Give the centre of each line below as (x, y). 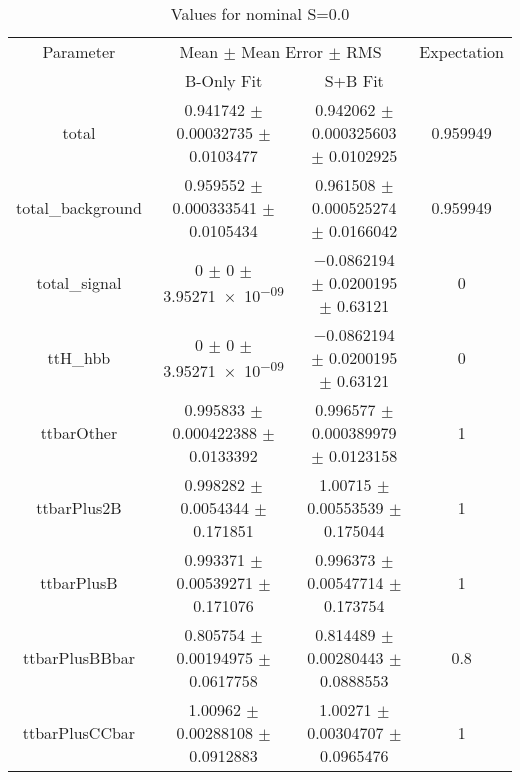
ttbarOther (79, 432)
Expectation (461, 51)
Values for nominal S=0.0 (260, 13)
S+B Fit (354, 80)
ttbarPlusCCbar (79, 732)
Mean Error (282, 51)
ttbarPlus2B (79, 507)
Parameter (79, 51)
